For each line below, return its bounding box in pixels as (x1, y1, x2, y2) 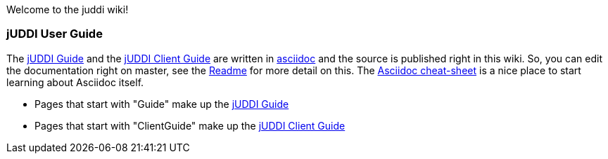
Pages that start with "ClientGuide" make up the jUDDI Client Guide (34, 119, 346, 132)
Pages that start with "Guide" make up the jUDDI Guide (34, 97, 289, 110)
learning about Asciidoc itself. (6, 76, 144, 88)
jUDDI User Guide (6, 27, 103, 41)
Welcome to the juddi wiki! (6, 4, 129, 15)
